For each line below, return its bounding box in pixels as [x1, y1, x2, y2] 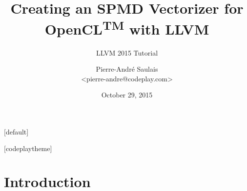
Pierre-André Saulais [96, 64, 158, 74]
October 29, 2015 [101, 90, 153, 100]
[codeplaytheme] [4, 143, 52, 153]
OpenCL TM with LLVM [44, 17, 209, 39]
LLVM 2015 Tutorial [96, 47, 158, 57]
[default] [4, 127, 29, 137]
